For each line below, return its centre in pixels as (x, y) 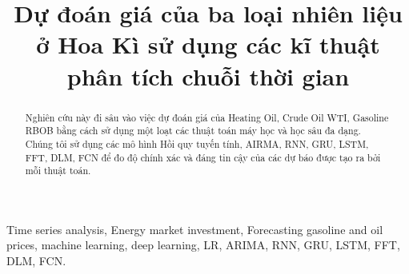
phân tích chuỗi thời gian (208, 75)
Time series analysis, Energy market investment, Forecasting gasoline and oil (195, 229)
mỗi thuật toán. (58, 171)
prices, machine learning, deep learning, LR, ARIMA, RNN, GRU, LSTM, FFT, (203, 245)
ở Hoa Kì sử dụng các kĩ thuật (208, 44)
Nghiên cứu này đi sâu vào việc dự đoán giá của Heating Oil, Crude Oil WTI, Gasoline (207, 117)
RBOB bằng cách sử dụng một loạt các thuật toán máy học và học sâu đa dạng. (193, 131)
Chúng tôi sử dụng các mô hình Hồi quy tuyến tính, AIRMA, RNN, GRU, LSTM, (197, 143)
